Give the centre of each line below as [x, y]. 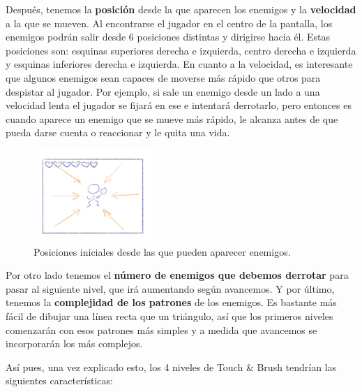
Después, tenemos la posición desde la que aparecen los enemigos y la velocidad [181, 9]
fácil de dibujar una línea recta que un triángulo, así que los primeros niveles [169, 315]
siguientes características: [59, 380]
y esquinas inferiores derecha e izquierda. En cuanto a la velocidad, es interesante [179, 64]
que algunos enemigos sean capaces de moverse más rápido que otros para [163, 77]
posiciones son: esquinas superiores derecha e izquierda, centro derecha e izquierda [181, 50]
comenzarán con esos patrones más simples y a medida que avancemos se [161, 329]
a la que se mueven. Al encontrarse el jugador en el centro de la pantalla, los [169, 23]
